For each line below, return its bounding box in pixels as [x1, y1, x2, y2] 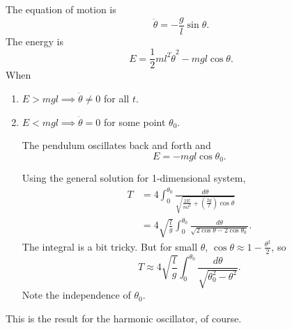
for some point [104, 114, 166, 129]
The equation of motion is [6, 2, 116, 16]
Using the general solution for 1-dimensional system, [22, 171, 246, 185]
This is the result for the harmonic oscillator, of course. [6, 311, 242, 325]
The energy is [6, 33, 63, 48]
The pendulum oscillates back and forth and [22, 138, 211, 152]
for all [104, 91, 130, 105]
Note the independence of [22, 288, 131, 302]
